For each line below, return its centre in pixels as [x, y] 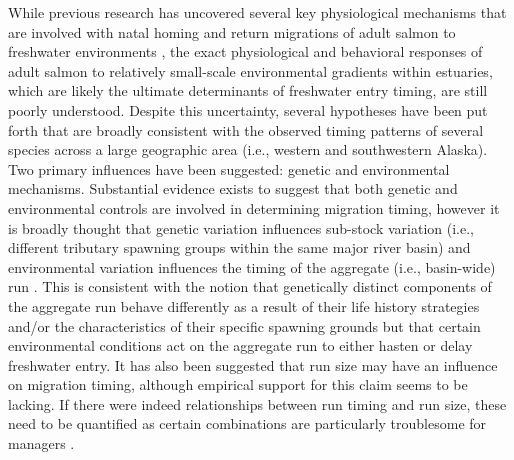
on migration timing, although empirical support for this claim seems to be [238, 384]
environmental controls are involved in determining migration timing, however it [254, 207]
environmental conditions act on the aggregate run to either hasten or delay [240, 345]
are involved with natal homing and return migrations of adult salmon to [232, 31]
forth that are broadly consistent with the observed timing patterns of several [246, 129]
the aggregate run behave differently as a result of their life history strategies [244, 305]
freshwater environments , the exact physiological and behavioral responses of [245, 51]
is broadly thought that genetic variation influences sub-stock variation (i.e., [241, 227]
